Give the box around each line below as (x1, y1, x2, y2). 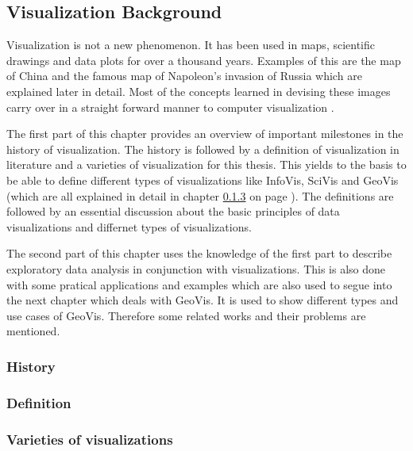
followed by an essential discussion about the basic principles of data (6, 203, 340, 220)
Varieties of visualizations (6, 429, 173, 449)
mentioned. (6, 323, 60, 339)
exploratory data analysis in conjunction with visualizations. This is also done (6, 260, 386, 277)
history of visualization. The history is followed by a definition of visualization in (6, 140, 399, 157)
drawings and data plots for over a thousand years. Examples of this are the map (6, 52, 401, 68)
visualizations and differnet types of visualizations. (6, 218, 252, 235)
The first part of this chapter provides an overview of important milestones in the (6, 125, 403, 142)
